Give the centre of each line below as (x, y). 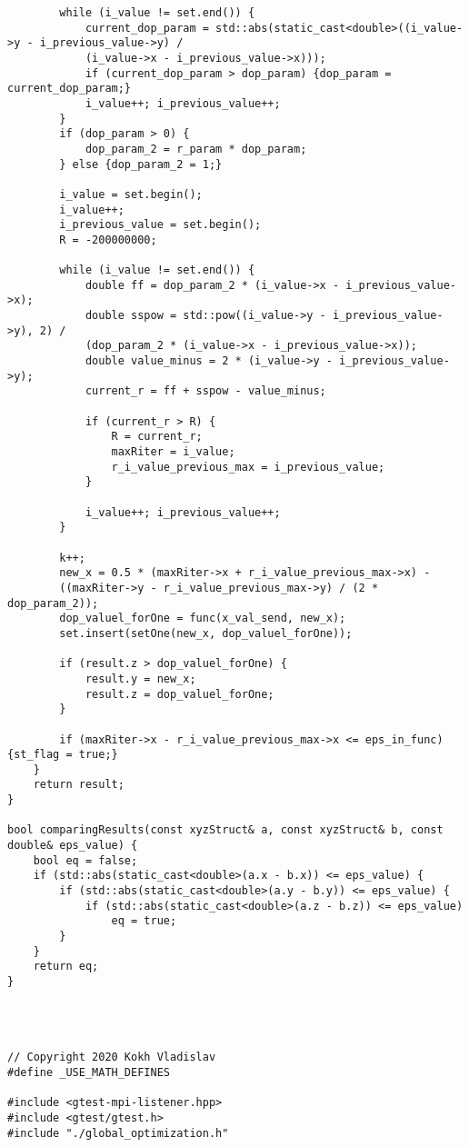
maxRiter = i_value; (173, 452)
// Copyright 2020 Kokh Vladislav (112, 1057)
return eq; (66, 967)
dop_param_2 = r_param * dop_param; (196, 149)
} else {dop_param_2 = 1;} (141, 164)
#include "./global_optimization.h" (118, 1133)
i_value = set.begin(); (131, 194)
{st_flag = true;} (63, 755)
